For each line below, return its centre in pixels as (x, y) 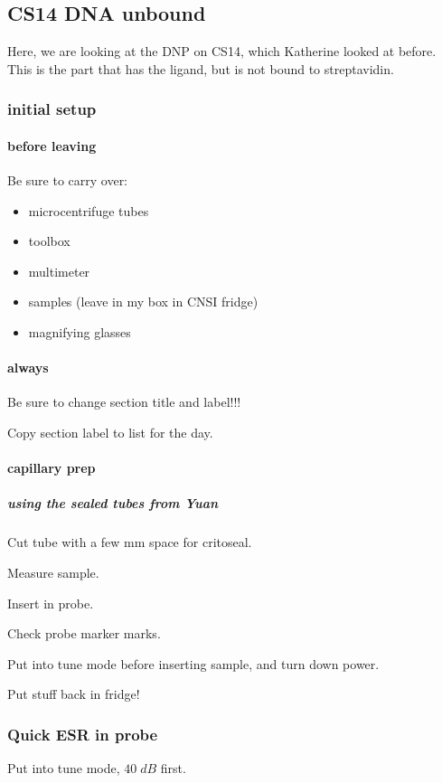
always (28, 368)
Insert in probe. (51, 603)
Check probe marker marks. (84, 633)
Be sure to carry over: (68, 180)
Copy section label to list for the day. (110, 432)
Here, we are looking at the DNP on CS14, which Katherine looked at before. (222, 51)
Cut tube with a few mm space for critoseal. (130, 542)
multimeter (59, 271)
